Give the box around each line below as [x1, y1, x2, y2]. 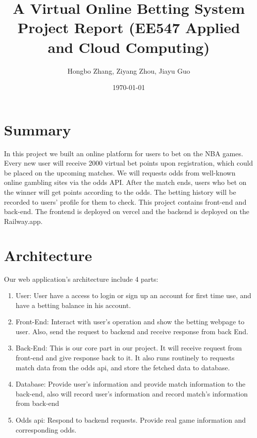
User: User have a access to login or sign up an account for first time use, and [15, 290, 252, 301]
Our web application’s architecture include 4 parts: [4, 273, 158, 284]
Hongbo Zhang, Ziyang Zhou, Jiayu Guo [67, 65, 190, 76]
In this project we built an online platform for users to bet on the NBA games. [4, 148, 243, 158]
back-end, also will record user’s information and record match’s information [15, 388, 248, 398]
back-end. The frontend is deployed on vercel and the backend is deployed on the [4, 206, 250, 217]
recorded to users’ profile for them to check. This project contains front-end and [4, 196, 247, 207]
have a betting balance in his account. [15, 300, 131, 310]
